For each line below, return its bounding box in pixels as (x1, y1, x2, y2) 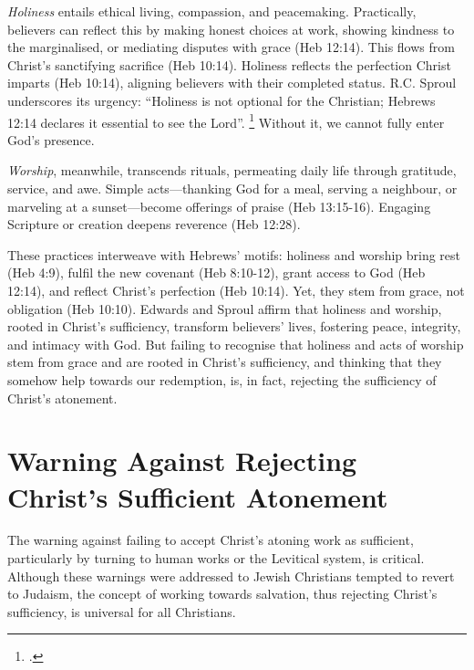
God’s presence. (7, 130, 95, 149)
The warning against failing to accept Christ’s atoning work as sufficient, (7, 530, 414, 550)
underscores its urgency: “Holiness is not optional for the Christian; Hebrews (7, 90, 436, 110)
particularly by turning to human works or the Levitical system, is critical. (7, 549, 425, 568)
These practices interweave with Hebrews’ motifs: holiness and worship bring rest (7, 245, 461, 264)
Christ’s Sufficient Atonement (7, 477, 388, 515)
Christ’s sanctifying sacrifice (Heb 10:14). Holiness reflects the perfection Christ (7, 55, 451, 74)
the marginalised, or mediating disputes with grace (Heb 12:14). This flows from (7, 37, 455, 57)
